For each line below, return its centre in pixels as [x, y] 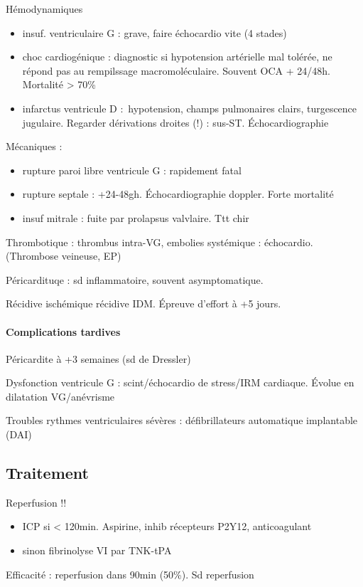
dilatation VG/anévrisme [60, 396]
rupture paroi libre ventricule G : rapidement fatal [132, 170]
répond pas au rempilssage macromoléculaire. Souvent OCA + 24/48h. [177, 70]
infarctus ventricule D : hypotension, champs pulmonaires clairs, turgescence [190, 108]
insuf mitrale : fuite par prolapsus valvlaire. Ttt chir [136, 217]
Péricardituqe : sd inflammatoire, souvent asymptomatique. [135, 279]
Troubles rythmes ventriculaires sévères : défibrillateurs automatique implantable [182, 420]
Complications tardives [63, 331]
